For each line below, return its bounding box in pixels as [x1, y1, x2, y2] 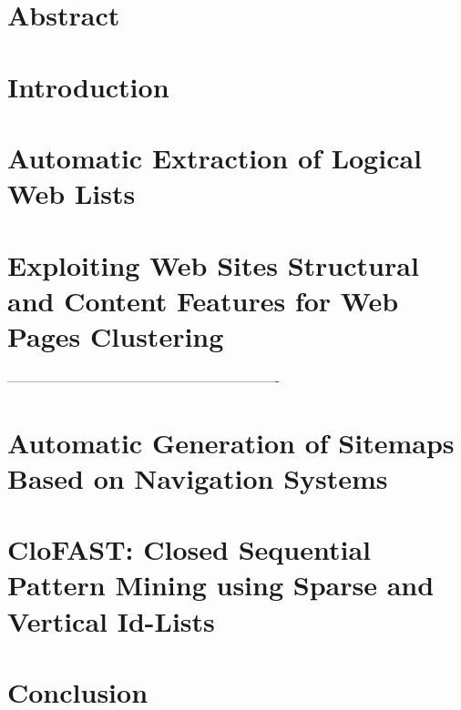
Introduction [7, 67, 169, 105]
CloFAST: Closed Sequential [7, 531, 371, 568]
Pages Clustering [7, 317, 224, 354]
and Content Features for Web [7, 281, 399, 319]
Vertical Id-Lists [7, 602, 215, 639]
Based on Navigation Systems [7, 459, 388, 496]
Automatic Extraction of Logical [7, 138, 423, 176]
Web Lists [7, 175, 136, 212]
